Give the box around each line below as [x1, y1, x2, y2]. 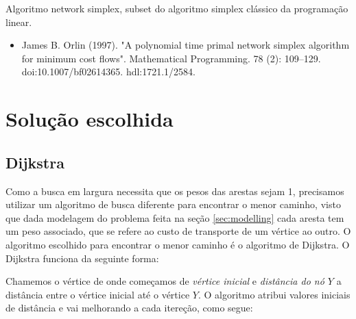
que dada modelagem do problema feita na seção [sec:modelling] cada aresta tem [5, 210, 344, 225]
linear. [5, 14, 32, 29]
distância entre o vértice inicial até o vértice [5, 287, 190, 301]
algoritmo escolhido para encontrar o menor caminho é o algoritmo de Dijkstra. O [5, 237, 350, 251]
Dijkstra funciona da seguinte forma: [5, 251, 159, 265]
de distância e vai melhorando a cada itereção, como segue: [5, 301, 253, 315]
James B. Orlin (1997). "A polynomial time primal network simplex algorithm [21, 38, 350, 52]
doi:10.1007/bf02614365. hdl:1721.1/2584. [21, 64, 196, 79]
